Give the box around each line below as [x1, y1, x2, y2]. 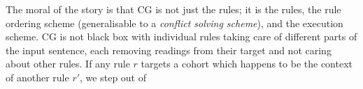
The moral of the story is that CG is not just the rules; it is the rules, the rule [6, 2, 341, 16]
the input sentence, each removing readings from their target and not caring [6, 42, 332, 57]
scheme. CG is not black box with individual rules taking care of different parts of [6, 29, 357, 44]
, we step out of [80, 70, 147, 84]
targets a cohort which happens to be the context [141, 56, 353, 71]
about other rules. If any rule [6, 56, 130, 71]
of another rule [6, 70, 69, 84]
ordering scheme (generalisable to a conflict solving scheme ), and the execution [6, 15, 343, 30]
